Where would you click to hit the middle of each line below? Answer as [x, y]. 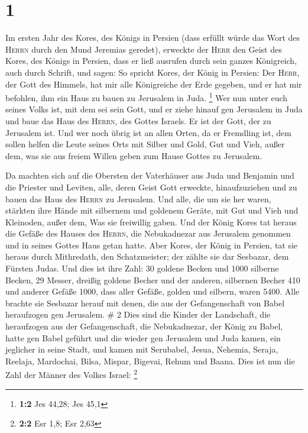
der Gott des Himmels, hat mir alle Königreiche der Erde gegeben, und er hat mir [154, 84]
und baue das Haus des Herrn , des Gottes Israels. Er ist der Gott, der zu [138, 120]
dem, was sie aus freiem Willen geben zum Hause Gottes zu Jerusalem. [134, 155]
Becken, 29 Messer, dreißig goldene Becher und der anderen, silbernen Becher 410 [153, 279]
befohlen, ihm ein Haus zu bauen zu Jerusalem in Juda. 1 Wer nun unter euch [147, 97]
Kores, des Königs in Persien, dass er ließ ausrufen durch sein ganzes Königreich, [151, 61]
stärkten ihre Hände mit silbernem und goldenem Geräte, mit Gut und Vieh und [152, 210]
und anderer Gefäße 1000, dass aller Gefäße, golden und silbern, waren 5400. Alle [153, 291]
